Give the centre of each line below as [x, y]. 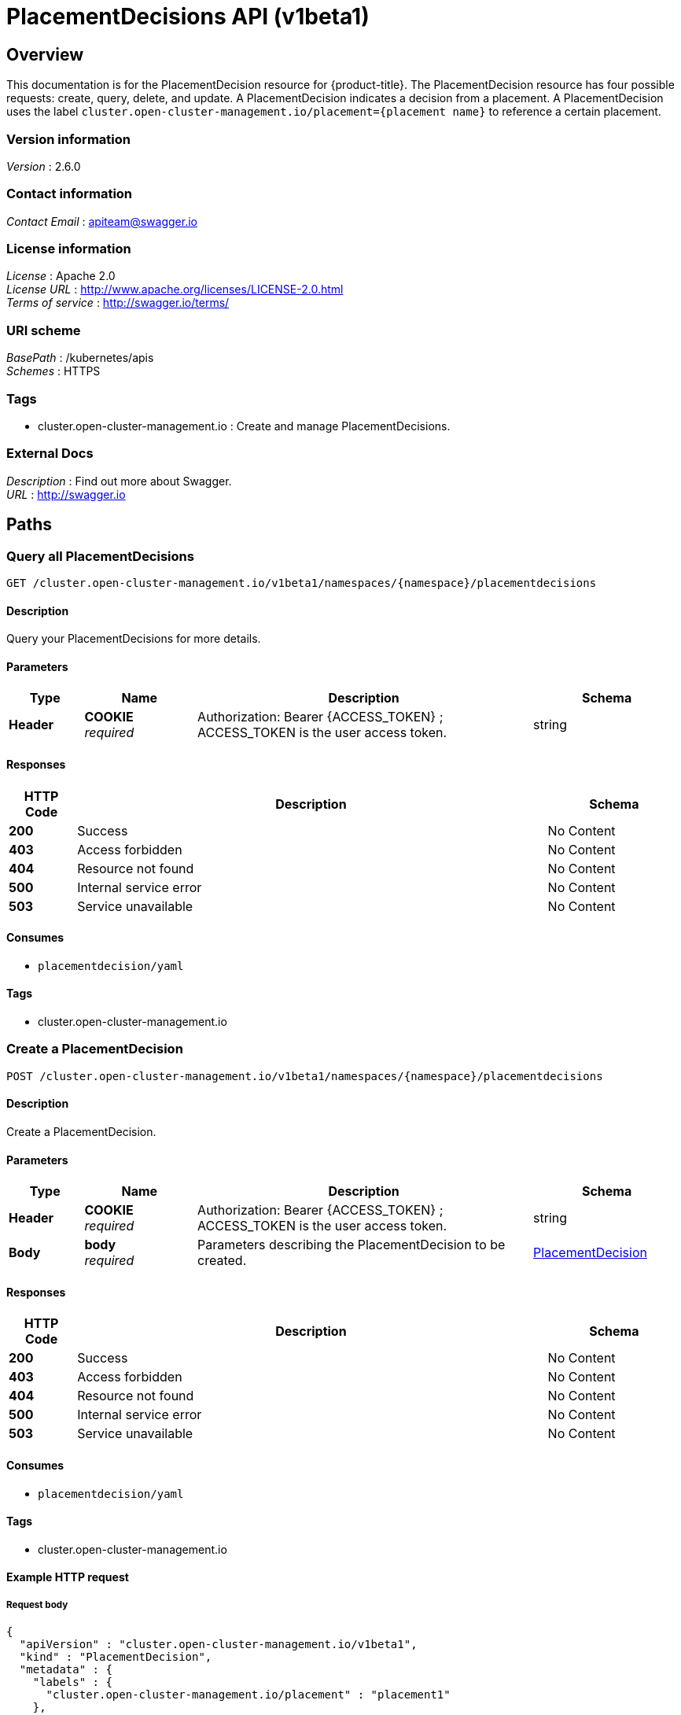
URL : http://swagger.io [66, 494]
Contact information [70, 194]
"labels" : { [72, 1682]
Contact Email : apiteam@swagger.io [102, 221]
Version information [68, 139]
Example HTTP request [68, 1577]
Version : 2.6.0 [44, 166]
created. [222, 1261]
